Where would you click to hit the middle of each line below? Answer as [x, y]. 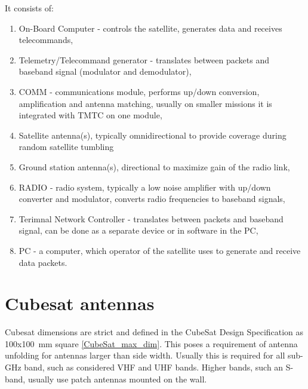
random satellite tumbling [66, 147]
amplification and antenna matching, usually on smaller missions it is [145, 103]
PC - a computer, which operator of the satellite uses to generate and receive [160, 250]
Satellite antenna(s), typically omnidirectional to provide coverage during [153, 135]
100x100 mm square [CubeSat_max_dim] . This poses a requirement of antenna [151, 343]
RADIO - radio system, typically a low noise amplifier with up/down [145, 187]
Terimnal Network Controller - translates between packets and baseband [151, 218]
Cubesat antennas [80, 303]
